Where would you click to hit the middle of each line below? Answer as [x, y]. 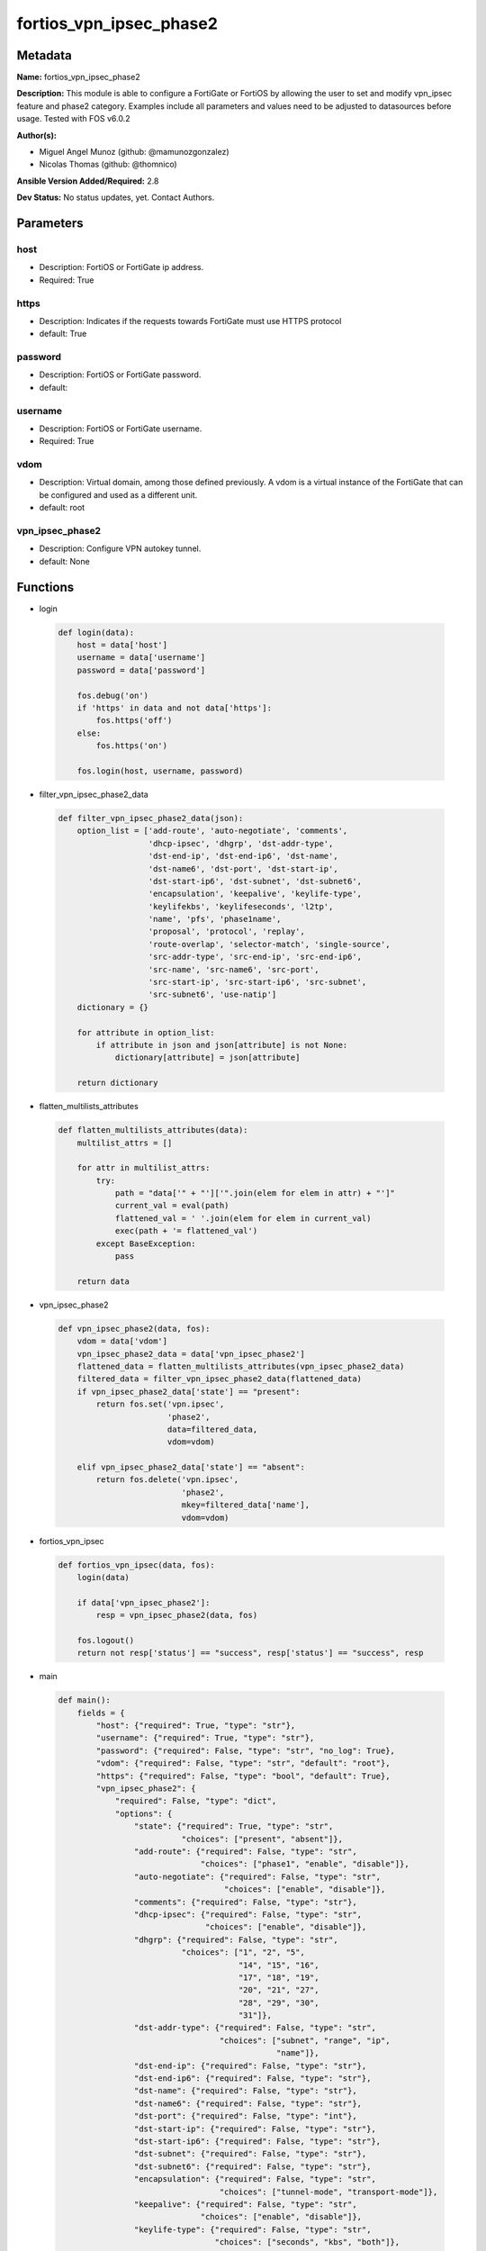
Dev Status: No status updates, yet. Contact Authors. [116, 197]
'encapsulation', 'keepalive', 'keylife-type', [255, 894]
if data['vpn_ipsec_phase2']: [144, 1602]
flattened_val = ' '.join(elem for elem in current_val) [243, 1218]
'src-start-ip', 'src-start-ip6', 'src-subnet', [257, 982]
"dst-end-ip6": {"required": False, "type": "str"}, [252, 2079]
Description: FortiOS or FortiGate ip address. [121, 267]
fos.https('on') [132, 746]
